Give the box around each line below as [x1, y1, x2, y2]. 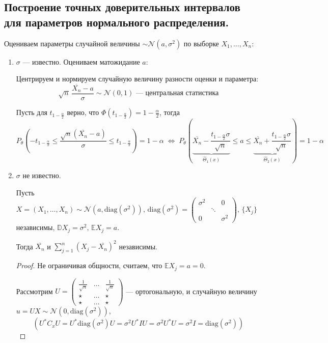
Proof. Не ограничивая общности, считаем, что [16, 260, 162, 271]
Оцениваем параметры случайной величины [4, 38, 140, 48]
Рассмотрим [16, 285, 53, 296]
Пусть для [16, 107, 47, 118]
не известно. [22, 169, 61, 180]
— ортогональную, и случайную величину [126, 285, 257, 296]
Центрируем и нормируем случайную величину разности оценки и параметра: [16, 73, 259, 84]
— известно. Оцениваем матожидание [22, 56, 140, 67]
